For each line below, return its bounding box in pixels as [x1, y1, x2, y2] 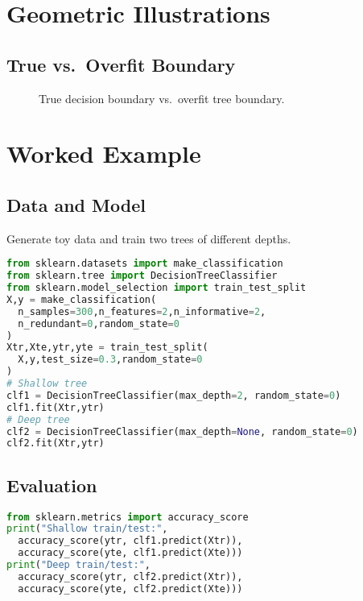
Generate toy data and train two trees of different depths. [6, 230, 291, 247]
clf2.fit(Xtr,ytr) [6, 437, 105, 450]
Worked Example [6, 137, 201, 170]
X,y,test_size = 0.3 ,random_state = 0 [18, 354, 203, 366]
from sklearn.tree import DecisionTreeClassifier [6, 270, 278, 282]
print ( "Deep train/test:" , [6, 559, 151, 571]
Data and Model [6, 192, 146, 217]
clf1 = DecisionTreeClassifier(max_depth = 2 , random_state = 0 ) [6, 389, 341, 401]
